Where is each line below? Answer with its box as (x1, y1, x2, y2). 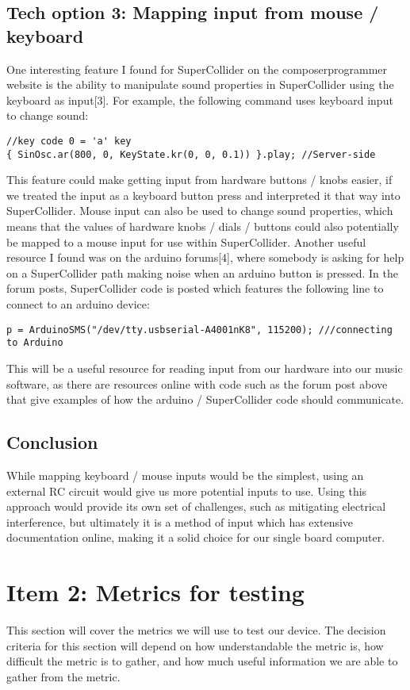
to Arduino (6, 337, 63, 349)
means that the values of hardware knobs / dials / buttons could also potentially (6, 218, 399, 235)
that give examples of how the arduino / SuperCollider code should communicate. (6, 391, 404, 408)
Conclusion (6, 430, 98, 454)
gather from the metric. (6, 668, 121, 684)
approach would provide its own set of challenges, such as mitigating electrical (6, 498, 386, 515)
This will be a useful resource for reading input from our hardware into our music (6, 359, 403, 376)
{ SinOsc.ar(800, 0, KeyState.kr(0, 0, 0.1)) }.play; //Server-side (6, 148, 376, 160)
